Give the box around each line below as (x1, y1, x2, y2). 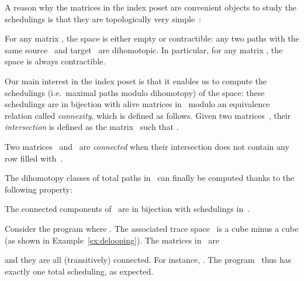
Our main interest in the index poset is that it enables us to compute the (5, 74, 267, 87)
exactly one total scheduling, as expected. (5, 265, 154, 277)
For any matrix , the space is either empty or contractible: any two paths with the (5, 32, 299, 44)
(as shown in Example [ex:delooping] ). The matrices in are (5, 234, 219, 246)
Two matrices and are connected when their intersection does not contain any (5, 140, 289, 152)
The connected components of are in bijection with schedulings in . (5, 203, 250, 215)
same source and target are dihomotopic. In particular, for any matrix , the (5, 43, 283, 56)
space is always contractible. (5, 55, 106, 67)
